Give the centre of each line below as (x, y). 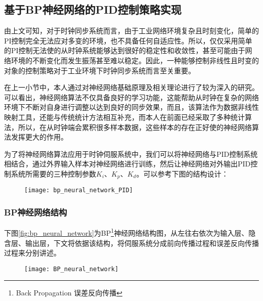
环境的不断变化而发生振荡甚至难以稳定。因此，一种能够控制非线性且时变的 (135, 60)
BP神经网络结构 (36, 212)
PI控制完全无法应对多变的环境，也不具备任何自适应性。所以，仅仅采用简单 (128, 40)
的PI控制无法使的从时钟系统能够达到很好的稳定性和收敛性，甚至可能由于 (125, 50)
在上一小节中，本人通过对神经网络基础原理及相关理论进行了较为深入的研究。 (131, 87)
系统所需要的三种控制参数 (53, 173)
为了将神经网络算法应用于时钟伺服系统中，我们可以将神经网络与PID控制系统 (131, 154)
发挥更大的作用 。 (39, 137)
